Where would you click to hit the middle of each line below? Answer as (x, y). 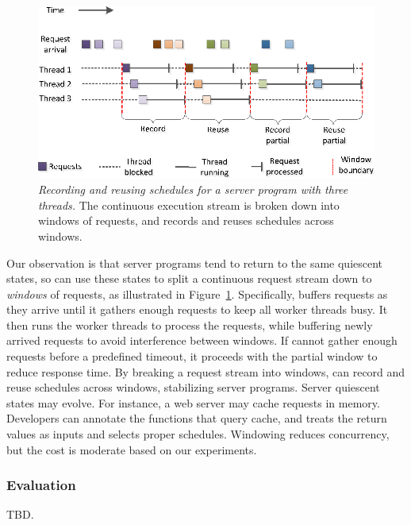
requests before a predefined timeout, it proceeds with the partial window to (192, 356)
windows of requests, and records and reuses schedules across (186, 220)
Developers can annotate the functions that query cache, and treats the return (197, 418)
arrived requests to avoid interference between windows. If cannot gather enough (202, 340)
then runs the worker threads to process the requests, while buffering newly (190, 324)
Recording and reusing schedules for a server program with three (193, 189)
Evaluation (41, 485)
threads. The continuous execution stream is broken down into (189, 205)
